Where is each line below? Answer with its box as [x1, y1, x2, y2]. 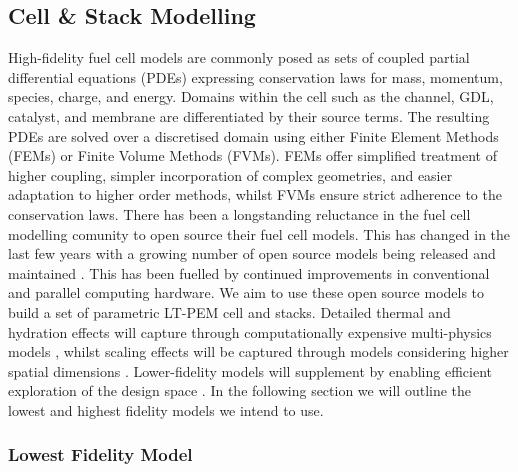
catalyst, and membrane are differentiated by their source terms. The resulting [8, 105, 490, 126]
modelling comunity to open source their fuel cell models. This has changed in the [8, 223, 511, 244]
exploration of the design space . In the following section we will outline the [8, 380, 472, 401]
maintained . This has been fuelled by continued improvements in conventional [8, 262, 490, 283]
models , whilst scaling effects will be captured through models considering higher [8, 341, 509, 362]
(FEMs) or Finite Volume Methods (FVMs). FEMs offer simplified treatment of [8, 145, 497, 166]
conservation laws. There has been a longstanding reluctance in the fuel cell [8, 203, 471, 224]
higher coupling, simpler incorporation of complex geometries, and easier [8, 164, 453, 185]
